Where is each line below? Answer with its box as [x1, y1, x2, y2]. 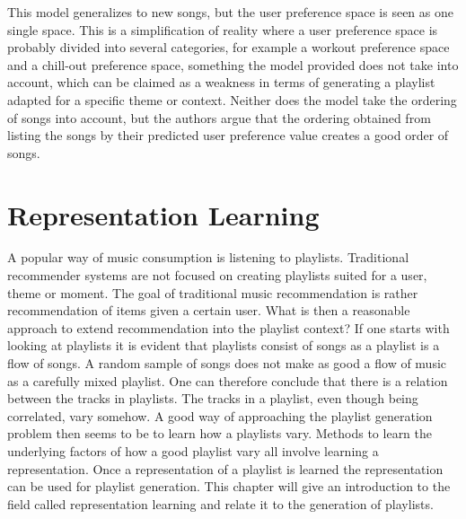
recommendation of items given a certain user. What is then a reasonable [7, 301, 410, 320]
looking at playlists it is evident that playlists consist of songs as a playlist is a [7, 336, 440, 355]
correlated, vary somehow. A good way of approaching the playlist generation [7, 406, 433, 425]
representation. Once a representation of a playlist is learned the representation [7, 459, 444, 478]
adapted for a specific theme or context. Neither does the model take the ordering [7, 90, 457, 109]
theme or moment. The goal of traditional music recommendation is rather [7, 283, 418, 302]
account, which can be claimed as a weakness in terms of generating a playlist [7, 73, 435, 92]
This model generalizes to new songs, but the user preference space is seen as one [7, 3, 453, 21]
